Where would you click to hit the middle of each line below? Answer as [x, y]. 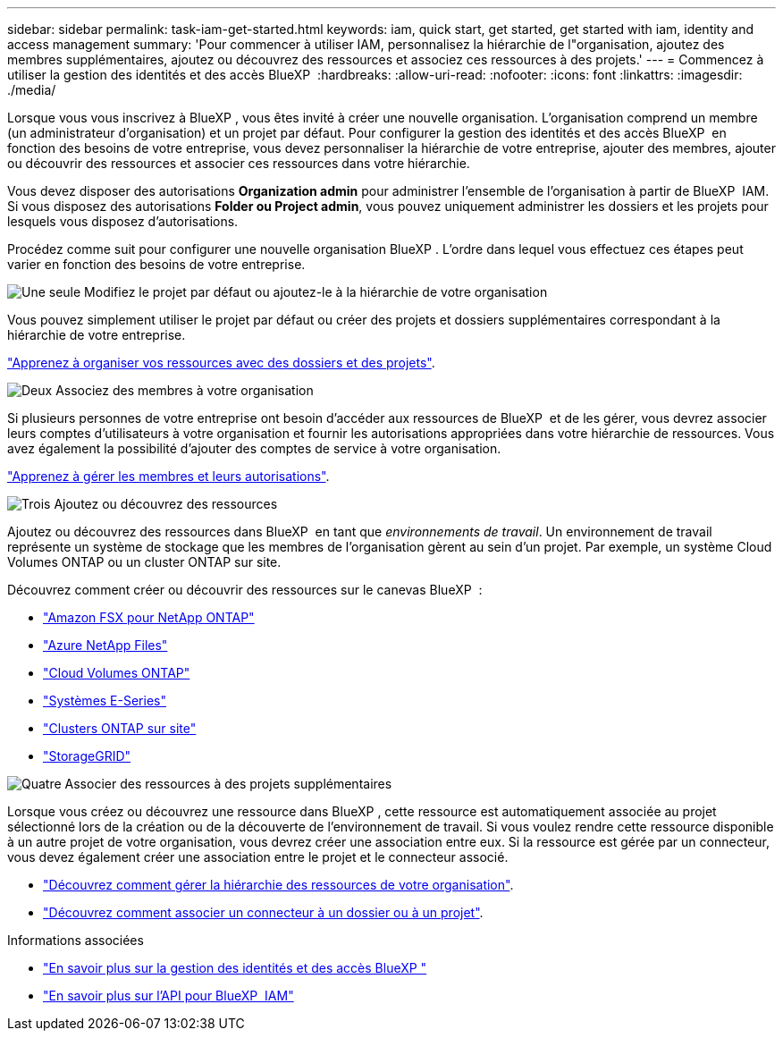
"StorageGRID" [87, 756]
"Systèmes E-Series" [105, 700]
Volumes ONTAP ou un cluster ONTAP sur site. [144, 562]
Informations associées [76, 940]
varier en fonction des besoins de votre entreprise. [156, 264]
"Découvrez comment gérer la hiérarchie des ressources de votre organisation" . [278, 885]
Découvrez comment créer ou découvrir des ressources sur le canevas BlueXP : [245, 590]
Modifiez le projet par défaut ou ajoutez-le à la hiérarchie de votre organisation [316, 292]
